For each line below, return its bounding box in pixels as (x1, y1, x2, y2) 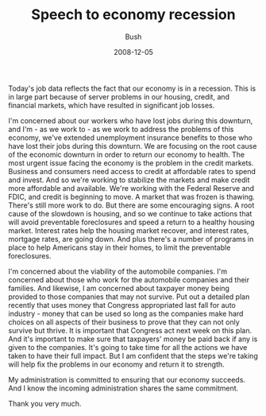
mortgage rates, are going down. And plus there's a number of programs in (8, 234, 254, 243)
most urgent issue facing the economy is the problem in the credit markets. (8, 157, 254, 168)
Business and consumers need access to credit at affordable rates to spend (8, 166, 256, 176)
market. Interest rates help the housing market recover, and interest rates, (8, 225, 249, 235)
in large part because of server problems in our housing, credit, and (8, 91, 230, 101)
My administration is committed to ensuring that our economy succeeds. (8, 375, 246, 384)
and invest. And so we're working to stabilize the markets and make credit (8, 175, 250, 185)
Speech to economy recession (31, 6, 236, 24)
